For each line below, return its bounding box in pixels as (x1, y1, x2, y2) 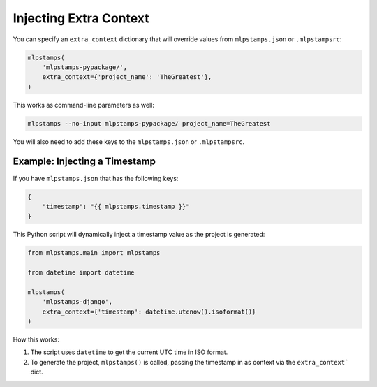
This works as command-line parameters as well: (13, 101, 155, 109)
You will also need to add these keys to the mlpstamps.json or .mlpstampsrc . (13, 137, 244, 146)
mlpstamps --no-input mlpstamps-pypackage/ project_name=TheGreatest (27, 119, 271, 127)
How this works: (13, 335, 59, 344)
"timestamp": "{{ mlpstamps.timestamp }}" (42, 203, 190, 210)
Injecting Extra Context (13, 10, 149, 26)
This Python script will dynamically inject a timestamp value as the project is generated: (13, 231, 265, 239)
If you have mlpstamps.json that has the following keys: (13, 174, 179, 182)
